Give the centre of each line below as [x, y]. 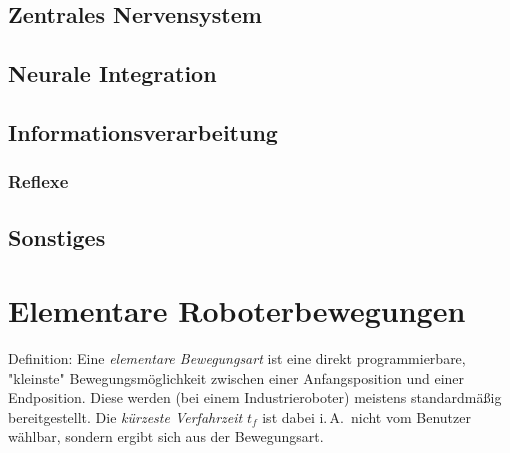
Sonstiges [57, 236]
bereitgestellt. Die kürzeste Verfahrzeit [125, 416]
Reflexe [38, 181]
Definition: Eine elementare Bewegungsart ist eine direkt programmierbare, [237, 358]
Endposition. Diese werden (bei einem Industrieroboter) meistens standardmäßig [255, 397]
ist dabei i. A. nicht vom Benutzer [366, 416]
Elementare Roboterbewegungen [237, 310]
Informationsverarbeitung [143, 131]
